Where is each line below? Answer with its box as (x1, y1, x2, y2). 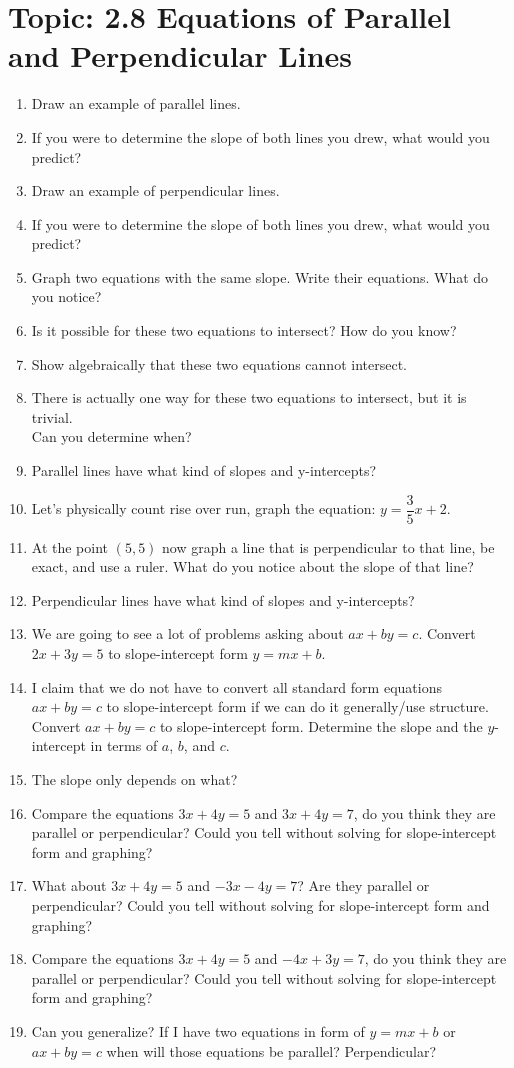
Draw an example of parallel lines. (31, 93, 241, 114)
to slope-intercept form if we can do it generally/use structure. (106, 696, 489, 717)
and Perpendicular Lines (8, 35, 353, 76)
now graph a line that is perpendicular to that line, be (162, 536, 495, 557)
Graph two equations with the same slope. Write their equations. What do (31, 266, 489, 287)
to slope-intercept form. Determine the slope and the (159, 715, 483, 736)
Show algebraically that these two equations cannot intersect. (31, 353, 407, 374)
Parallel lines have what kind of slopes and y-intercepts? (31, 460, 377, 481)
